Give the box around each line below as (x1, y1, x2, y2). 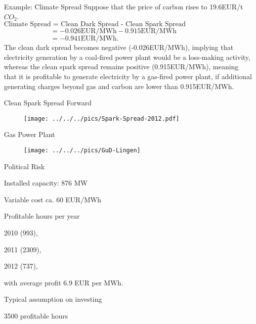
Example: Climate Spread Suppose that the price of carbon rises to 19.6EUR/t (4, 1, 243, 11)
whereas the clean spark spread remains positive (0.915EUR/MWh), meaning (4, 61, 239, 72)
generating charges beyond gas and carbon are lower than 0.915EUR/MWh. (4, 81, 234, 91)
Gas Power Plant (4, 129, 55, 139)
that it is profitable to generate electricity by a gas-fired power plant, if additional (4, 71, 252, 81)
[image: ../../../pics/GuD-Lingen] (24, 147, 141, 154)
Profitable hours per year (4, 211, 80, 221)
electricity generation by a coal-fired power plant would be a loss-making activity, (4, 51, 251, 62)
